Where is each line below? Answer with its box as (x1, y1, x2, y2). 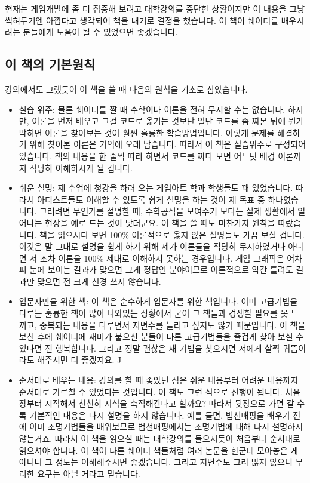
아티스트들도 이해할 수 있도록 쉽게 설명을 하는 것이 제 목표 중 (37, 193, 265, 205)
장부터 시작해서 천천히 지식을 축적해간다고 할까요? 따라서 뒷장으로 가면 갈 (19, 397, 294, 410)
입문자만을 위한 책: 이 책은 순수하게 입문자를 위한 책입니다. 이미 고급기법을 (19, 295, 298, 307)
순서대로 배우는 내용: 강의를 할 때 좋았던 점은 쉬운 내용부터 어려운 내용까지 (19, 374, 299, 386)
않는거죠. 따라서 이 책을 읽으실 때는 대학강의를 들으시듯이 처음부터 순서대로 (19, 432, 300, 445)
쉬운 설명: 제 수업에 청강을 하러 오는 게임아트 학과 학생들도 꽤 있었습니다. (19, 181, 293, 194)
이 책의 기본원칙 (5, 55, 96, 73)
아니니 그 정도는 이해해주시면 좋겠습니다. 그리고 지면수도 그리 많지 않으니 (19, 456, 293, 468)
